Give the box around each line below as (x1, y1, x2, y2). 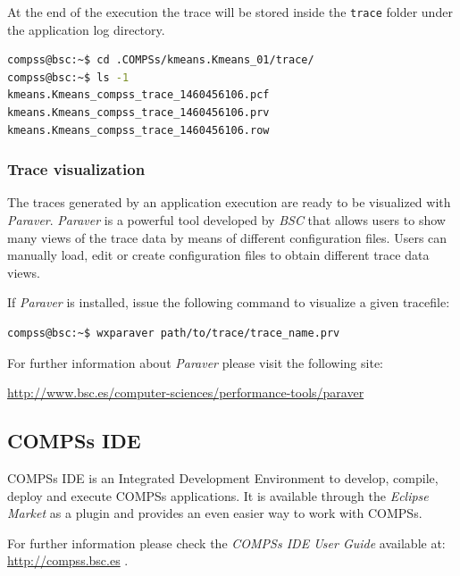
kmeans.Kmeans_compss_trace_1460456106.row (7, 123, 270, 137)
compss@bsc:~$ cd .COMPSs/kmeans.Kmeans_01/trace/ (7, 54, 314, 67)
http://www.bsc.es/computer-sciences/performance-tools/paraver (7, 383, 364, 402)
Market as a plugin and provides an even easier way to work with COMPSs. (7, 504, 422, 522)
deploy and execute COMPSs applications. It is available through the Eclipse (7, 486, 429, 505)
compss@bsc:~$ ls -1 (7, 71, 130, 84)
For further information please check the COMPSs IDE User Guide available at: (7, 533, 446, 552)
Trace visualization (7, 158, 146, 180)
